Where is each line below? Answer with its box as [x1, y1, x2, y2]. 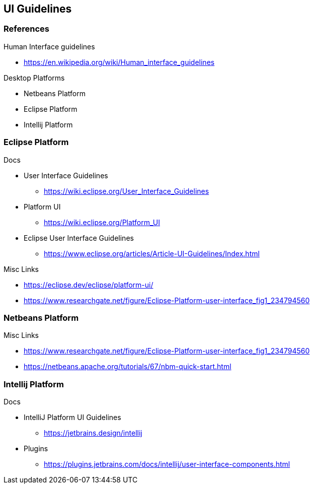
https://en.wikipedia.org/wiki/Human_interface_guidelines [24, 57, 215, 66]
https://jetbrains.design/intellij [44, 429, 142, 438]
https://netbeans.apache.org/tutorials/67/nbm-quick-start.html [24, 362, 231, 371]
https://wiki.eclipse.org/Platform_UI [44, 218, 160, 227]
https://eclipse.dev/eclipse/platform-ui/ [24, 280, 153, 289]
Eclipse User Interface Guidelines [24, 233, 134, 242]
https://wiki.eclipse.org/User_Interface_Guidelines [44, 186, 209, 195]
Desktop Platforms [4, 73, 65, 82]
